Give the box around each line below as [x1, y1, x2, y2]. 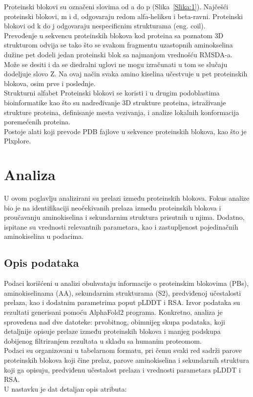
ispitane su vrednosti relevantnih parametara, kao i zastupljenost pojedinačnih [4, 221, 238, 232]
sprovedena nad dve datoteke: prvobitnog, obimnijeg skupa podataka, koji [4, 316, 225, 327]
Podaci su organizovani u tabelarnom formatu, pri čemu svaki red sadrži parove [4, 345, 242, 355]
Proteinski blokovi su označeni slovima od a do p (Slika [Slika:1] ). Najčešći [4, 1, 229, 11]
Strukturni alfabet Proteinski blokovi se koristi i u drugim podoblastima [4, 88, 220, 98]
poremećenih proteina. [4, 117, 70, 127]
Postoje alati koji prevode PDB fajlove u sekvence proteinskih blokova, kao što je [4, 126, 247, 136]
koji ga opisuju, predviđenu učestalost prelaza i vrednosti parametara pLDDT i [4, 364, 241, 374]
